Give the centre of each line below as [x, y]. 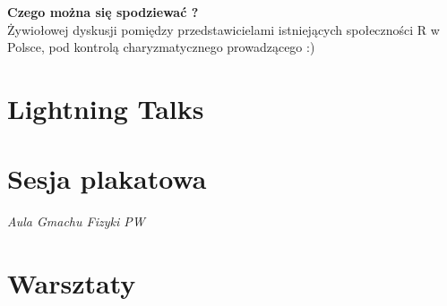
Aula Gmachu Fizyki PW [76, 221]
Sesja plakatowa [107, 178]
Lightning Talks [106, 108]
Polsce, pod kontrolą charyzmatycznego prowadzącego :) [161, 47]
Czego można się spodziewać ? [103, 12]
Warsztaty [72, 283]
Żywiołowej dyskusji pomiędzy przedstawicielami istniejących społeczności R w [223, 29]
